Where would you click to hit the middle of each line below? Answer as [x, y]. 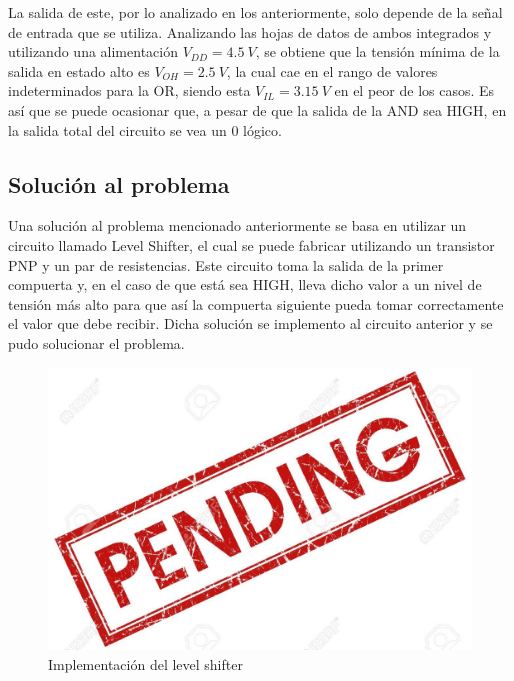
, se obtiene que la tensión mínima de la [377, 51]
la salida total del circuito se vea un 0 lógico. [145, 129]
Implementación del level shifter [145, 663]
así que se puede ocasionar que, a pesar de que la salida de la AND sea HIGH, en [257, 109]
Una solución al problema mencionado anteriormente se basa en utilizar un [237, 225]
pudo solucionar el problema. [96, 342]
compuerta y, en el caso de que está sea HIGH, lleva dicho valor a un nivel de [245, 284]
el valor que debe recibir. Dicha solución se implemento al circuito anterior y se [250, 323]
